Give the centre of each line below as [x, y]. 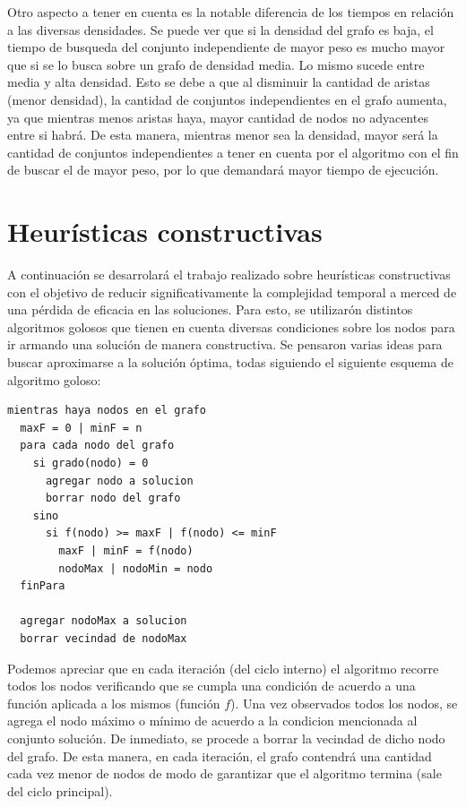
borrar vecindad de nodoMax [104, 638]
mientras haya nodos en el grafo [107, 411]
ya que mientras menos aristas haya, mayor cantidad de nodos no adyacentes [218, 117]
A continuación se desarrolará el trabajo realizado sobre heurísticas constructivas [229, 275]
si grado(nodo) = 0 [91, 463]
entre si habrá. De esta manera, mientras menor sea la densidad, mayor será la [223, 135]
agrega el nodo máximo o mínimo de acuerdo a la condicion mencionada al [212, 721]
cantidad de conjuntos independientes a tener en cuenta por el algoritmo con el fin [233, 152]
